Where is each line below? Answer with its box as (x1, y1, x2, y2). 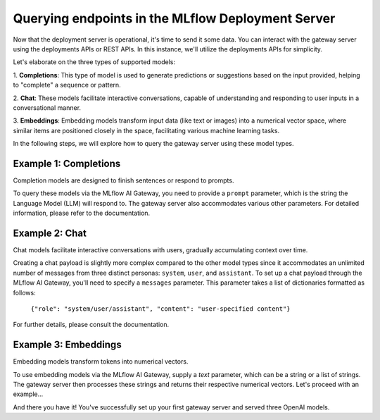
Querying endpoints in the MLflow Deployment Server (13, 11, 336, 26)
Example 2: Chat (13, 227, 87, 239)
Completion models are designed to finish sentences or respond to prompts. (13, 176, 234, 185)
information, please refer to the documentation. (13, 209, 151, 218)
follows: (13, 288, 36, 297)
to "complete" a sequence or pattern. (13, 81, 121, 89)
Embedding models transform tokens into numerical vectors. (13, 357, 189, 366)
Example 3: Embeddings (13, 339, 122, 351)
